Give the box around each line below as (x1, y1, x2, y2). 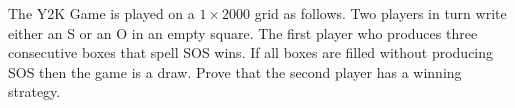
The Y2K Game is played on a (8, 3, 195, 23)
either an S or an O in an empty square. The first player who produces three (8, 22, 478, 43)
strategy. (8, 81, 61, 102)
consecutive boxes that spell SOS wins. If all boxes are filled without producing (8, 42, 494, 63)
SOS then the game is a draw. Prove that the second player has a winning (8, 61, 462, 82)
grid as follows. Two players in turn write (254, 3, 507, 23)
